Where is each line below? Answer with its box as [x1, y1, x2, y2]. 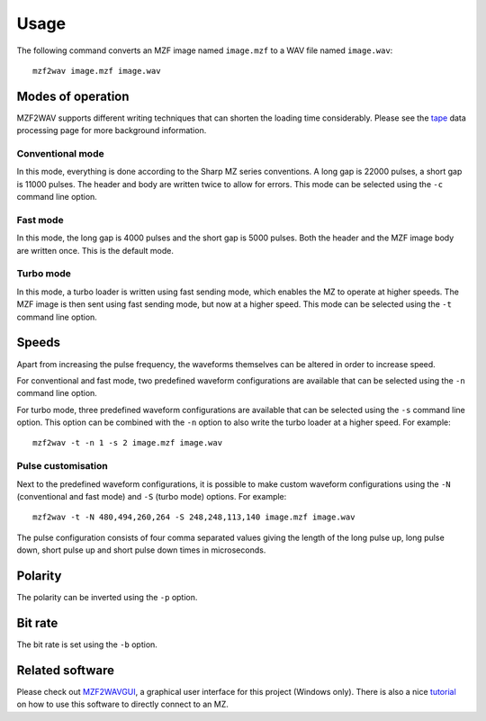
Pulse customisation [16, 460, 108, 473]
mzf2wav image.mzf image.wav [32, 66, 161, 76]
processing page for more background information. [16, 125, 207, 136]
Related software [16, 662, 114, 678]
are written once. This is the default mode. [16, 245, 175, 256]
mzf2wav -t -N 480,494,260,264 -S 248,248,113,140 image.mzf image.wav [32, 512, 355, 522]
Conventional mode [16, 148, 104, 159]
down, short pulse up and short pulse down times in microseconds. [16, 545, 266, 555]
